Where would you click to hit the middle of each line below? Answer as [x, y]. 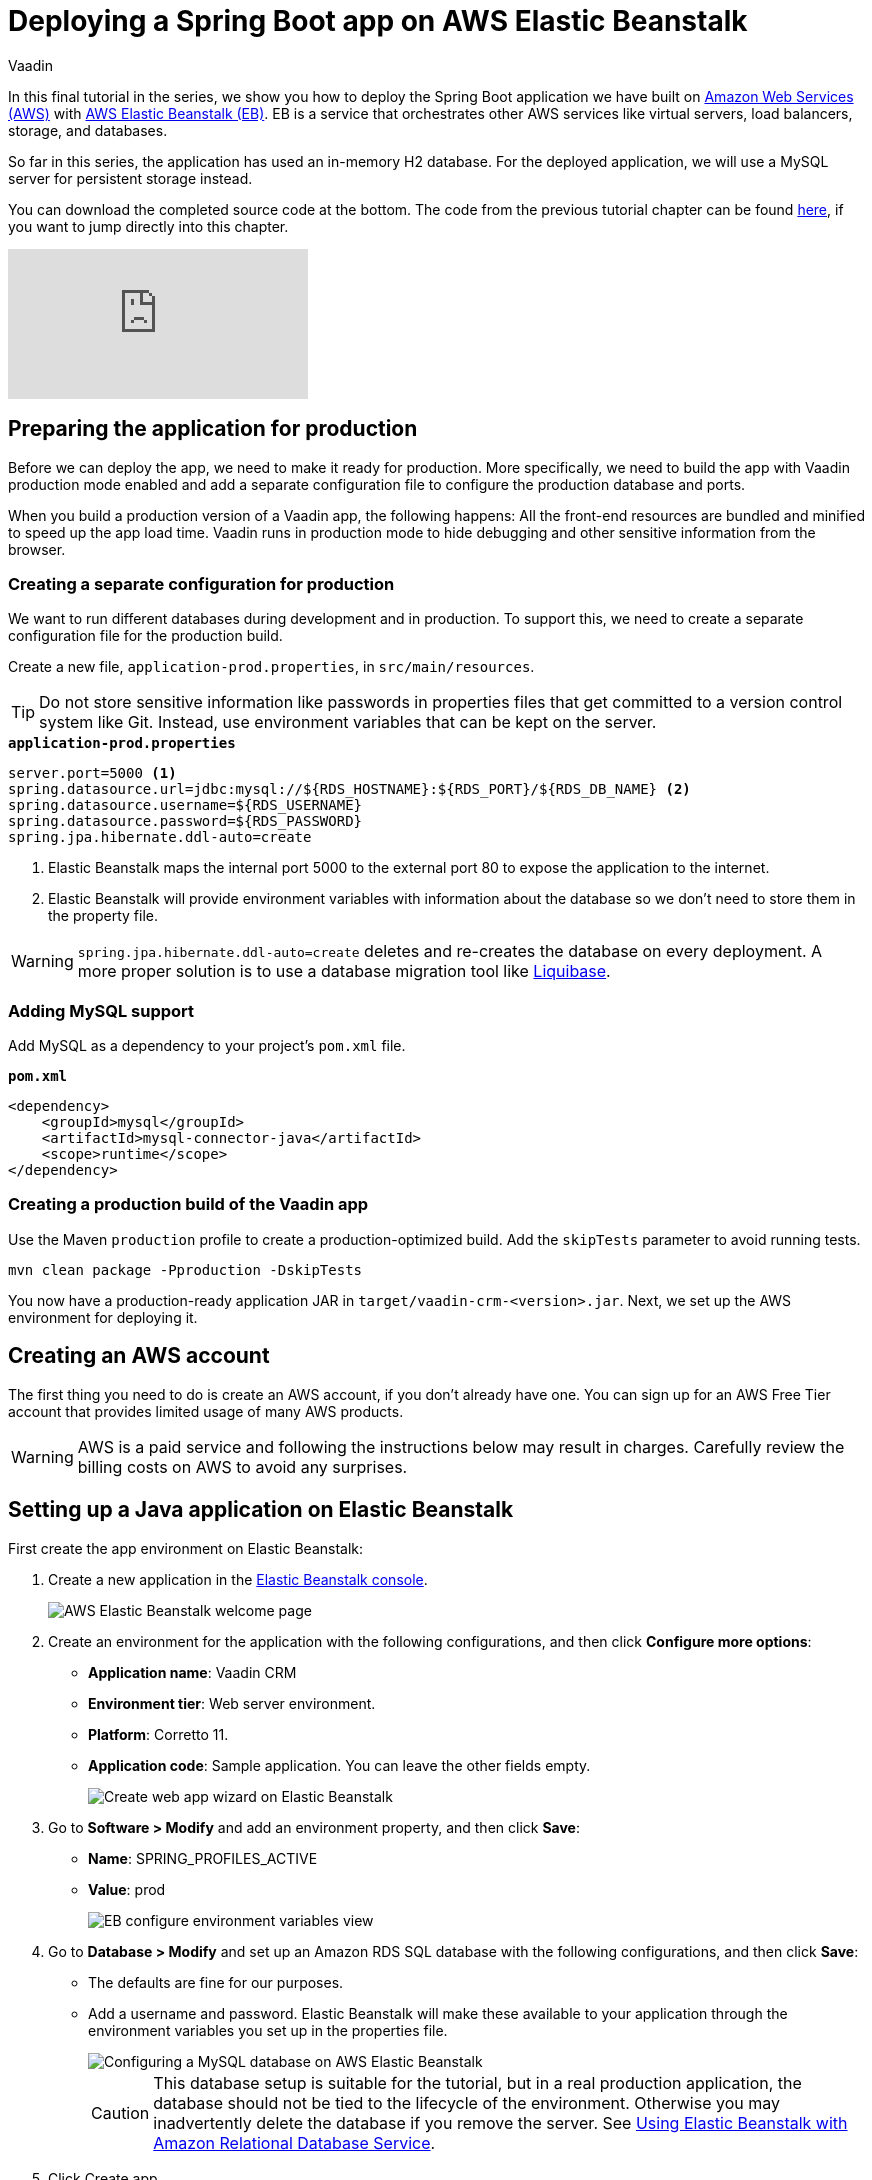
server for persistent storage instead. [130, 178]
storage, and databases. [88, 130]
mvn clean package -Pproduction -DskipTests [185, 1269]
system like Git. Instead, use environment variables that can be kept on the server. [348, 722]
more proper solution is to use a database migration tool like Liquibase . [344, 971]
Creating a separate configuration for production [201, 583]
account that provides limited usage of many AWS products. [206, 1411]
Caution [120, 2112]
